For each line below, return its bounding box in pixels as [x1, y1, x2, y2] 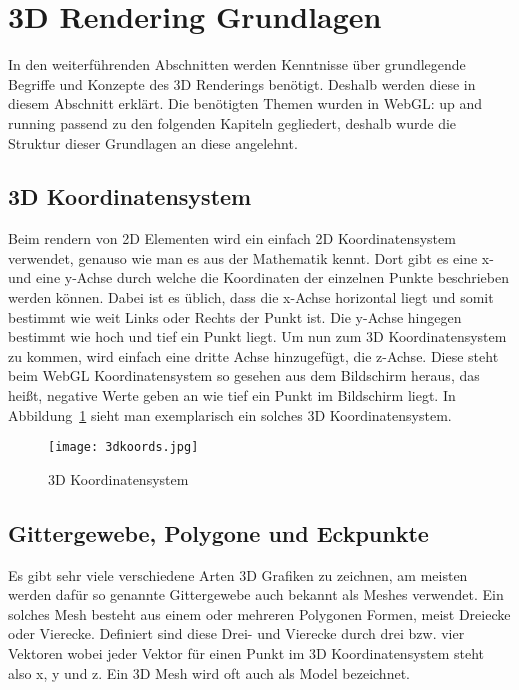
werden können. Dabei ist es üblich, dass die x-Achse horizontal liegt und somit [8, 287, 494, 308]
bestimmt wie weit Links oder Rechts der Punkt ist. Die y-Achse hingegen [8, 306, 462, 327]
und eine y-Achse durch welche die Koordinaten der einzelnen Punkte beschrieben [8, 267, 510, 288]
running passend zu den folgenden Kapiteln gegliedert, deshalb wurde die [8, 112, 457, 133]
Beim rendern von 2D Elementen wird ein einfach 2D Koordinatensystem [8, 228, 456, 249]
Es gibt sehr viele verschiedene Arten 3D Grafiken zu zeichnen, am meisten [8, 564, 468, 585]
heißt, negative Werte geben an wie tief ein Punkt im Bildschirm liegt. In [8, 385, 456, 406]
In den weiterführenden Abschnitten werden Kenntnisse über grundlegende [8, 54, 466, 75]
